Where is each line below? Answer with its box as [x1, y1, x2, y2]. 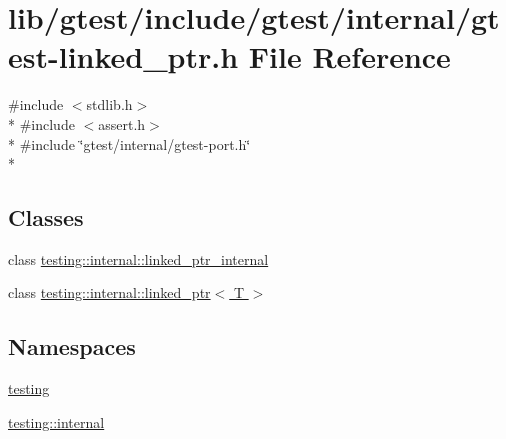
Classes [8, 202, 84, 233]
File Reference [248, 36, 451, 77]
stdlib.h [86, 94, 133, 115]
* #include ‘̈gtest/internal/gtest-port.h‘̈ [8, 133, 251, 154]
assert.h [98, 113, 146, 134]
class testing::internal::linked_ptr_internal [8, 248, 269, 269]
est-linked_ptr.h [8, 36, 239, 77]
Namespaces [8, 331, 136, 362]
